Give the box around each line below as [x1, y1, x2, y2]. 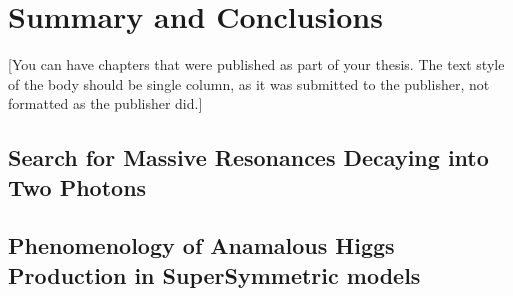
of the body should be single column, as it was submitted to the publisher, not [8, 73, 490, 94]
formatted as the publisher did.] [8, 93, 203, 114]
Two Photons [8, 171, 147, 202]
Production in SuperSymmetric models [8, 259, 421, 290]
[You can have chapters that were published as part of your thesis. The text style [8, 54, 505, 75]
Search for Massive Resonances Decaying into [8, 142, 489, 173]
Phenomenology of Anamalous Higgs [8, 230, 395, 261]
